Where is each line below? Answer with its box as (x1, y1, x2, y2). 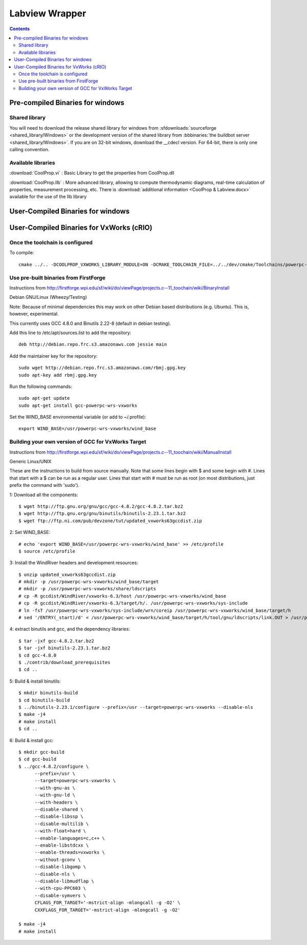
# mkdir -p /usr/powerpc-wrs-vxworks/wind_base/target (18, 579, 159, 585)
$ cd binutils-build (18, 697, 70, 703)
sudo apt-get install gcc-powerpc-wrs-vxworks (18, 402, 138, 408)
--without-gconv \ (34, 856, 81, 862)
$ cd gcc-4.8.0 (18, 652, 57, 658)
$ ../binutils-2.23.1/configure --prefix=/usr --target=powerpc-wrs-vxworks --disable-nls (18, 704, 253, 710)
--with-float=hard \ (34, 828, 86, 834)
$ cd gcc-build (18, 756, 57, 762)
